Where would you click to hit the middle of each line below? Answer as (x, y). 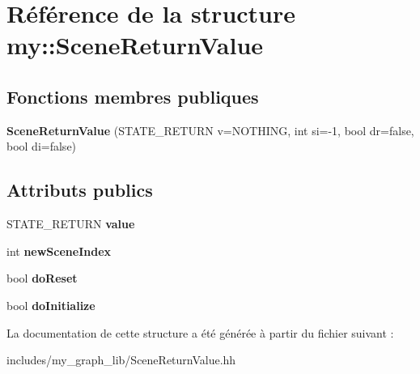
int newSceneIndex (59, 251)
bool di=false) (42, 146)
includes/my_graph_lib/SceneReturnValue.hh (121, 360)
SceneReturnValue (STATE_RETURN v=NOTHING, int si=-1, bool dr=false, (210, 130)
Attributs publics (80, 190)
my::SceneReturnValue (135, 45)
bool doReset (42, 278)
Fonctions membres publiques (133, 96)
